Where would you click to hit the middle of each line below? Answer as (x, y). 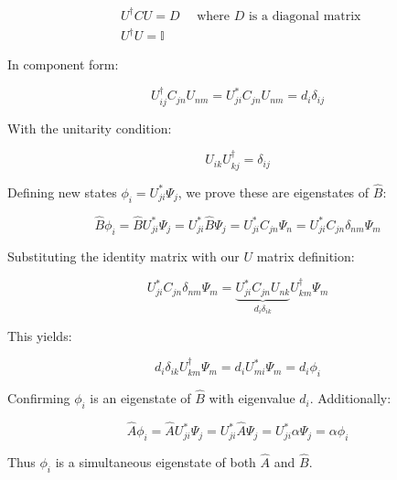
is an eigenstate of (140, 398)
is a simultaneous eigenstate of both (156, 462)
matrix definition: (306, 256)
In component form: (63, 64)
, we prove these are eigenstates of (274, 192)
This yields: (40, 335)
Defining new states (62, 192)
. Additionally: (350, 398)
